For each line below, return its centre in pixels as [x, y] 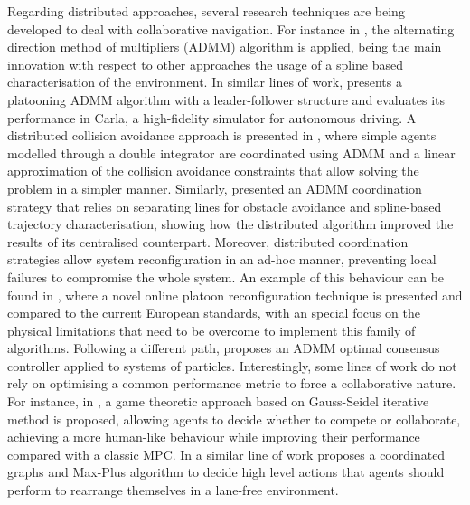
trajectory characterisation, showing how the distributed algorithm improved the [230, 224]
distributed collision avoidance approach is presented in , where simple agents [222, 135]
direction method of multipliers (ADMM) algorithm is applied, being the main [225, 47]
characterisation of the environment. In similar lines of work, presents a [205, 82]
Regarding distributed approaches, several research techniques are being [206, 11]
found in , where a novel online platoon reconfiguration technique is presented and [235, 295]
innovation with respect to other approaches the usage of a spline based [205, 64]
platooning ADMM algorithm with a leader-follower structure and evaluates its [226, 99]
